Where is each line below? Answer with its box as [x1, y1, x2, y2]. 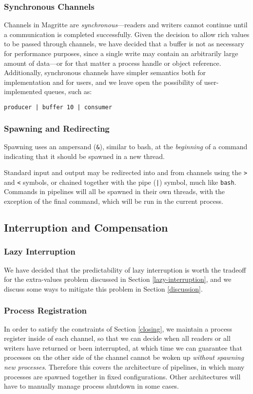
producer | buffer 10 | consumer [4, 103, 112, 111]
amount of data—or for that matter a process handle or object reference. [4, 58, 221, 68]
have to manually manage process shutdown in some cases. [4, 381, 179, 391]
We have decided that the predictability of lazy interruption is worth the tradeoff [4, 264, 246, 275]
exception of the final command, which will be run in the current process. [4, 196, 223, 206]
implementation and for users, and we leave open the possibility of [4, 77, 202, 87]
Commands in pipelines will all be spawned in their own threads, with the [4, 186, 225, 197]
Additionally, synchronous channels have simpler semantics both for [4, 67, 206, 78]
